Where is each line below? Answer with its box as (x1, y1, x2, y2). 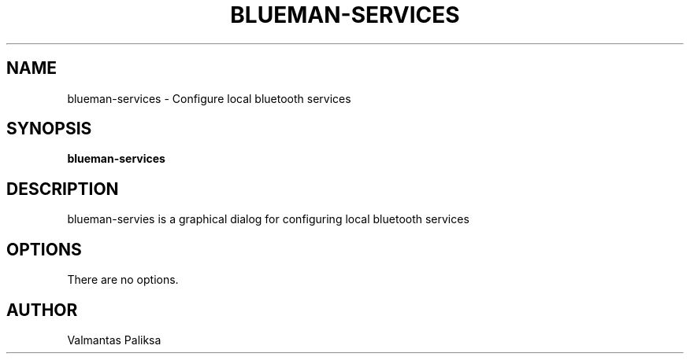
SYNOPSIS (6, 119, 92, 139)
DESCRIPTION (6, 178, 119, 199)
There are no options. (67, 273, 179, 287)
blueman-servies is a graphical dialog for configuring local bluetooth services (67, 212, 469, 226)
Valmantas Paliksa (67, 332, 161, 347)
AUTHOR (6, 299, 78, 320)
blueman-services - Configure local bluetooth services (67, 91, 351, 105)
